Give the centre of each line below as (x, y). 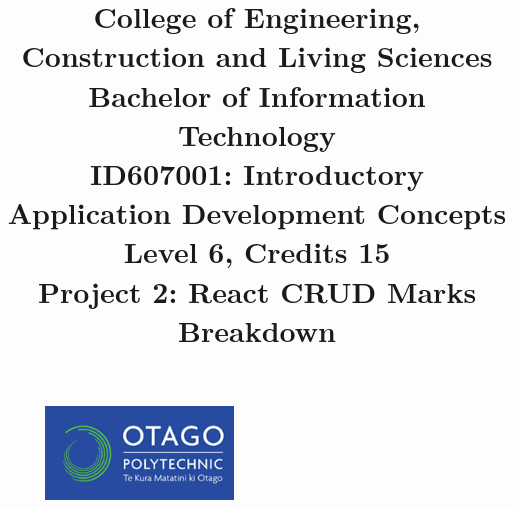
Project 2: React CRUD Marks (257, 290)
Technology (257, 133)
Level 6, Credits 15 (257, 251)
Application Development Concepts (257, 212)
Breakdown (257, 329)
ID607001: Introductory (257, 172)
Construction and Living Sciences (257, 55)
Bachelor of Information (257, 94)
